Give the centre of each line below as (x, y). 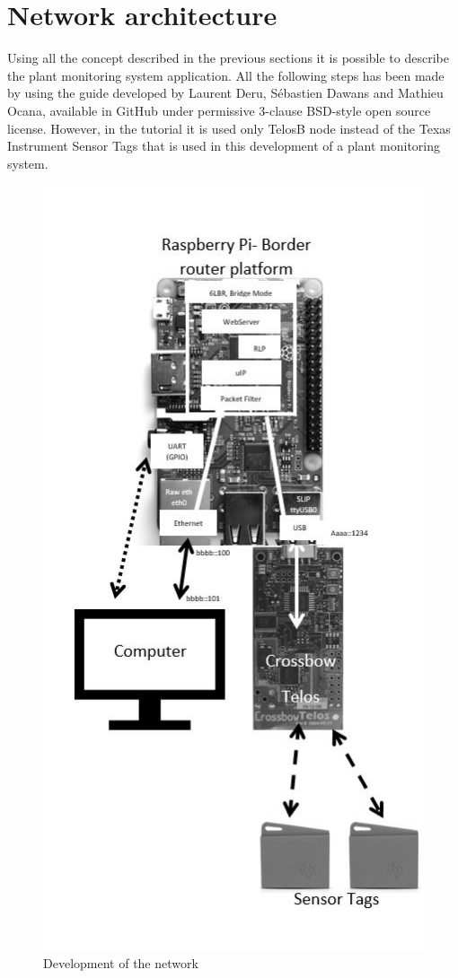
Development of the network (121, 962)
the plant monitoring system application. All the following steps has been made (226, 75)
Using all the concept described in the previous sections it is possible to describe (228, 58)
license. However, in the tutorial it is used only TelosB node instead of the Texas (229, 128)
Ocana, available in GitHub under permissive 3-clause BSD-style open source (219, 110)
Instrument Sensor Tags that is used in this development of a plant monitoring (224, 146)
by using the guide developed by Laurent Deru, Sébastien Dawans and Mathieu (225, 93)
